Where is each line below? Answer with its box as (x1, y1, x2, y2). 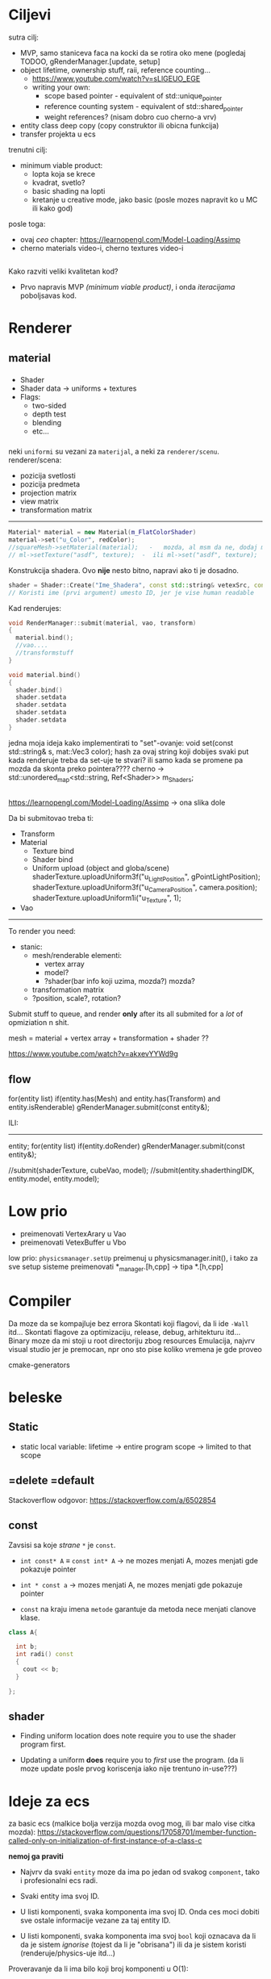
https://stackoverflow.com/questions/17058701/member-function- (37, 1827, 256, 1837)
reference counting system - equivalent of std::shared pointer (44, 101, 244, 113)
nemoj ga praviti (8, 1851, 65, 1861)
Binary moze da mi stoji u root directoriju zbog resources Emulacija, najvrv (8, 1336, 256, 1345)
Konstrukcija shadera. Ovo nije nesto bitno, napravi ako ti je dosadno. (8, 565, 240, 575)
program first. (19, 1739, 66, 1749)
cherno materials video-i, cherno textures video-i (19, 243, 184, 253)
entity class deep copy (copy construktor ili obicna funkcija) (19, 120, 219, 130)
